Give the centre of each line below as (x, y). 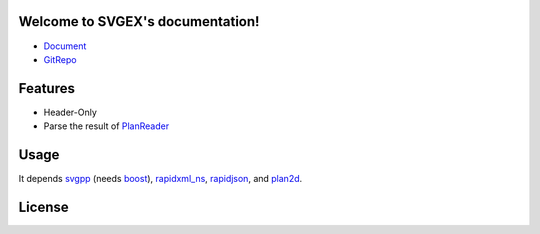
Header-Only (70, 112)
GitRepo (60, 59)
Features (46, 88)
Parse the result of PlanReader (106, 126)
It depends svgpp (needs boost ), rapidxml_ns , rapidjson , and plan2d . (160, 179)
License (43, 206)
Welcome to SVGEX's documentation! (139, 21)
